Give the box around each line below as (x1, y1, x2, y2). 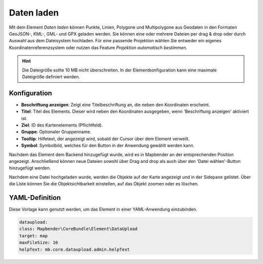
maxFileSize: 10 (19, 240, 58, 246)
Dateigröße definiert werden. (22, 73, 80, 80)
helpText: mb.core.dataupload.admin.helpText (19, 246, 130, 252)
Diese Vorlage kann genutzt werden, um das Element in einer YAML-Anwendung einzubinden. (9, 207, 197, 212)
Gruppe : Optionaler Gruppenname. (21, 129, 92, 135)
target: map (19, 233, 48, 238)
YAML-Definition (9, 194, 61, 202)
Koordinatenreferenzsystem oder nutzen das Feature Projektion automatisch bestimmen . (9, 44, 188, 51)
